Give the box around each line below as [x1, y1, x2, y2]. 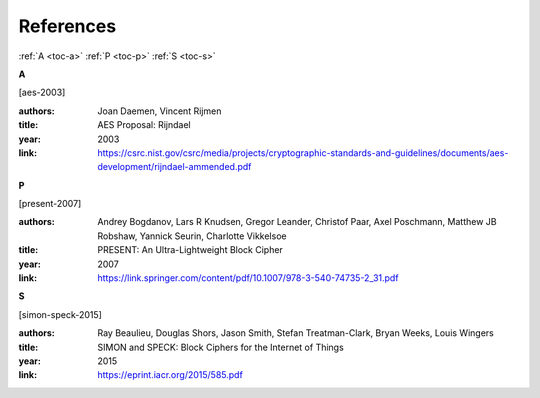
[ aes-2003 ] [18, 86, 66, 99]
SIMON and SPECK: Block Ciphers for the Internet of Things [97, 341, 344, 353]
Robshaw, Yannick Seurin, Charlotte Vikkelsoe [97, 230, 287, 242]
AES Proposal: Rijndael [97, 119, 191, 131]
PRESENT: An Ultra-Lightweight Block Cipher [97, 244, 284, 256]
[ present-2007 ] [18, 198, 82, 210]
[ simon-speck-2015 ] [18, 308, 102, 320]
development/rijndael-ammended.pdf [97, 161, 252, 173]
